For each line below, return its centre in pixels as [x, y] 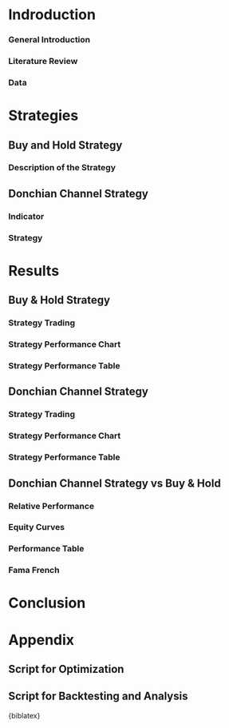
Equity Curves [37, 527]
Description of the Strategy [62, 168]
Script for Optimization [66, 669]
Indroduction [52, 15]
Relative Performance [51, 506]
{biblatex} [24, 715]
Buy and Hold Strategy [65, 145]
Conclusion [47, 603]
